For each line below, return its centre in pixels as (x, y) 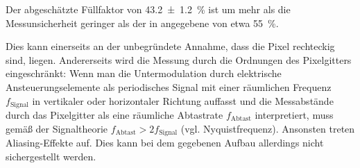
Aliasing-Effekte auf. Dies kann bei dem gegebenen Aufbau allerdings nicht (165, 143)
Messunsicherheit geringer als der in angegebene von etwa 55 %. (142, 23)
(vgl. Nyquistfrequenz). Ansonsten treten (268, 128)
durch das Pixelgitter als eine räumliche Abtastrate (114, 115)
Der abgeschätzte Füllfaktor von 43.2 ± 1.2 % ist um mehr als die (148, 9)
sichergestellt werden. (51, 156)
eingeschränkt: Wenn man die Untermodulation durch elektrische (144, 73)
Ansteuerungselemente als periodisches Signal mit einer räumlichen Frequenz (169, 86)
